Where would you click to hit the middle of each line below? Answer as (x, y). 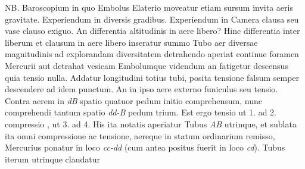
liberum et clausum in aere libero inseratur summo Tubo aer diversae (131, 42)
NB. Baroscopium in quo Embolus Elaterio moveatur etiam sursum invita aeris (149, 7)
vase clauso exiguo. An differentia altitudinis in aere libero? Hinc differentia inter (152, 31)
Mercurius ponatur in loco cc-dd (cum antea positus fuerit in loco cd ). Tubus (145, 147)
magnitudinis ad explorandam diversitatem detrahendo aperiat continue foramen (152, 54)
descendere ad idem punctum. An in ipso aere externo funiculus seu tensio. (141, 89)
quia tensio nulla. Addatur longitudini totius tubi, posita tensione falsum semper (152, 77)
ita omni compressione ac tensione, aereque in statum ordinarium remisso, (140, 135)
